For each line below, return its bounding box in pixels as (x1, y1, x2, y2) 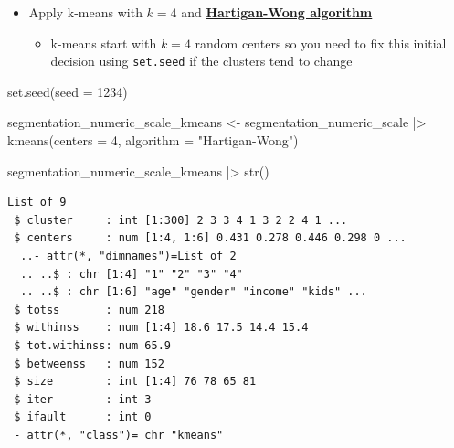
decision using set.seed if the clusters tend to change (50, 51, 353, 70)
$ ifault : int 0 (14, 411, 152, 424)
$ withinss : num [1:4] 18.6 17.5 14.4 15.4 (14, 321, 309, 335)
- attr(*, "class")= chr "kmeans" (14, 428, 224, 442)
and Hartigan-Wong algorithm (181, 3, 373, 21)
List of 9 (7, 196, 67, 209)
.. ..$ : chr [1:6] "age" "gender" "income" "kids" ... (20, 285, 367, 299)
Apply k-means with (28, 3, 143, 21)
